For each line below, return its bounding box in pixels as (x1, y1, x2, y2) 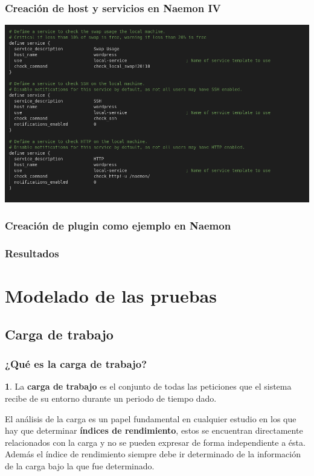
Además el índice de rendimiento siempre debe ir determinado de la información (5, 448, 301, 460)
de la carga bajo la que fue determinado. (5, 459, 155, 472)
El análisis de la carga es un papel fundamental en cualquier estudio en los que (5, 412, 296, 425)
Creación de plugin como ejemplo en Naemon (5, 218, 231, 233)
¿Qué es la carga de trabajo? (5, 356, 147, 371)
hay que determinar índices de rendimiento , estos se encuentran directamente (5, 424, 303, 437)
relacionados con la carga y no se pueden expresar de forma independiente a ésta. (5, 436, 306, 448)
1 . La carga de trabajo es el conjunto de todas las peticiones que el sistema (5, 380, 292, 393)
